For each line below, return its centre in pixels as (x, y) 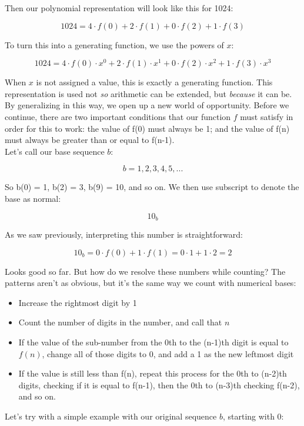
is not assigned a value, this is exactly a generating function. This (154, 82)
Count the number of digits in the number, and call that (120, 322)
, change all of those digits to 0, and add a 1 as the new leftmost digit (168, 353)
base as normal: (33, 199)
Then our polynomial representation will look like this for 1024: (119, 8)
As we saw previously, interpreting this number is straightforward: (124, 234)
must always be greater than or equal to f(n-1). (90, 140)
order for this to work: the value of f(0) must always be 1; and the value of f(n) (147, 128)
